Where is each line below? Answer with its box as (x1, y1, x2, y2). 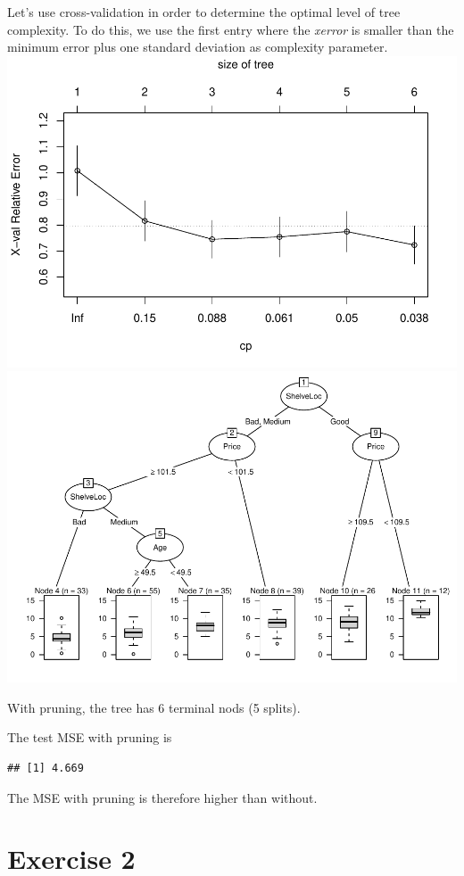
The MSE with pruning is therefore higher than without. (7, 788, 318, 806)
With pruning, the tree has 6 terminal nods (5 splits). (7, 698, 301, 716)
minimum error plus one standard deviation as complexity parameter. (7, 37, 388, 56)
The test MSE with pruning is (7, 728, 172, 747)
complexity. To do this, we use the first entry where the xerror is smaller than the (7, 20, 454, 38)
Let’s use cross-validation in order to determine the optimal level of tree (7, 3, 401, 21)
